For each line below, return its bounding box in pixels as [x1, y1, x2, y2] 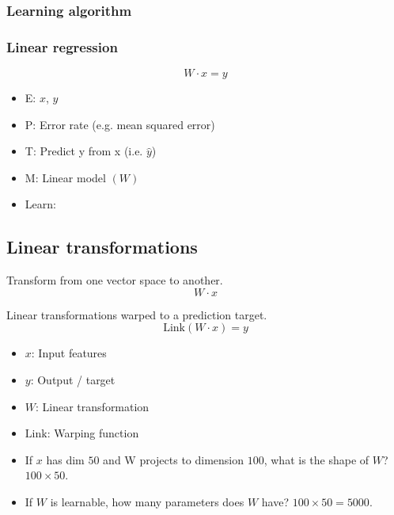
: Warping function [47, 425, 139, 441]
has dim [46, 451, 85, 467]
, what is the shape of [263, 451, 369, 467]
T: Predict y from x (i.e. [25, 143, 143, 159]
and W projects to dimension [103, 451, 244, 467]
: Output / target [30, 372, 116, 388]
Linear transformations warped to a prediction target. [6, 306, 267, 322]
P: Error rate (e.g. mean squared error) [25, 116, 215, 132]
